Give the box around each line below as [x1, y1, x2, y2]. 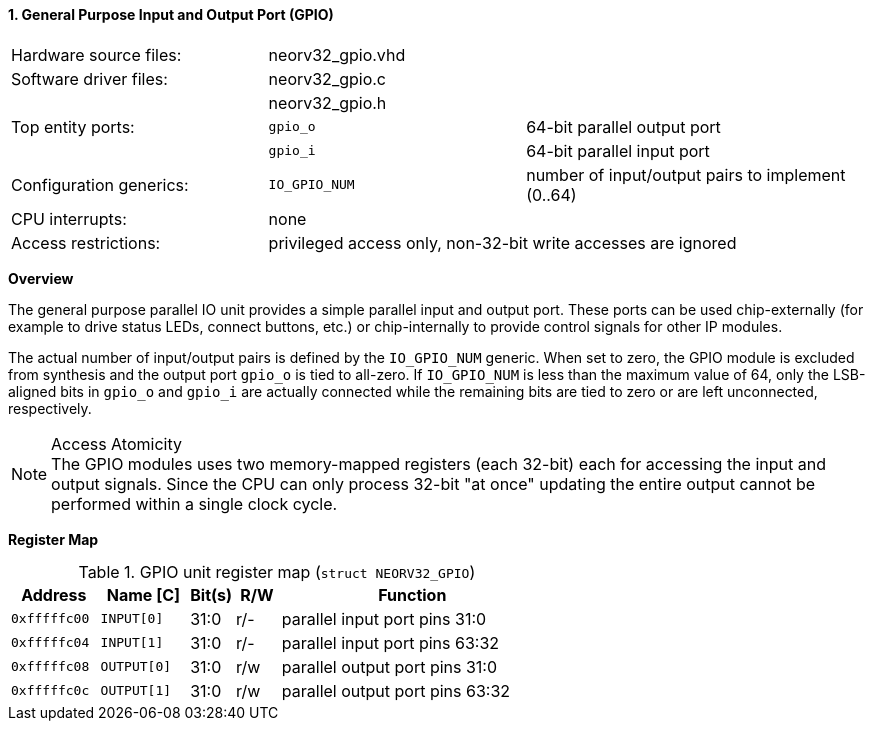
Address [21, 584, 87, 605]
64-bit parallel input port [526, 140, 710, 161]
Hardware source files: [11, 44, 182, 65]
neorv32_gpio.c [268, 68, 386, 89]
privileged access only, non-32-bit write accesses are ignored [268, 232, 737, 253]
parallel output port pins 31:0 [281, 656, 498, 677]
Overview [8, 269, 74, 287]
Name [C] [106, 584, 181, 605]
